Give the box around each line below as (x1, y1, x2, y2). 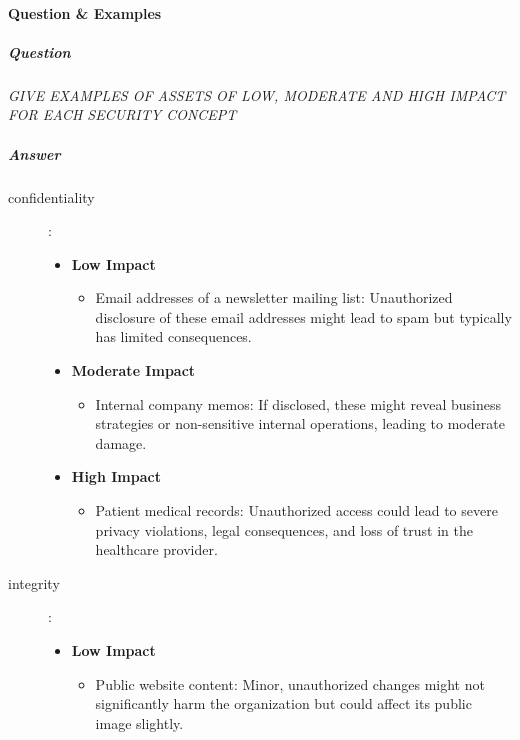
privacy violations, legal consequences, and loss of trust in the (95, 519, 473, 540)
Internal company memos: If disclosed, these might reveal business (95, 393, 501, 414)
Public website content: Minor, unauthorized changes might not (95, 673, 485, 694)
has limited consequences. (95, 326, 252, 347)
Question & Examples (8, 2, 162, 23)
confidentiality (8, 186, 95, 207)
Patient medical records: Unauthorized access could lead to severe (95, 500, 498, 521)
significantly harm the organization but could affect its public (95, 693, 472, 714)
